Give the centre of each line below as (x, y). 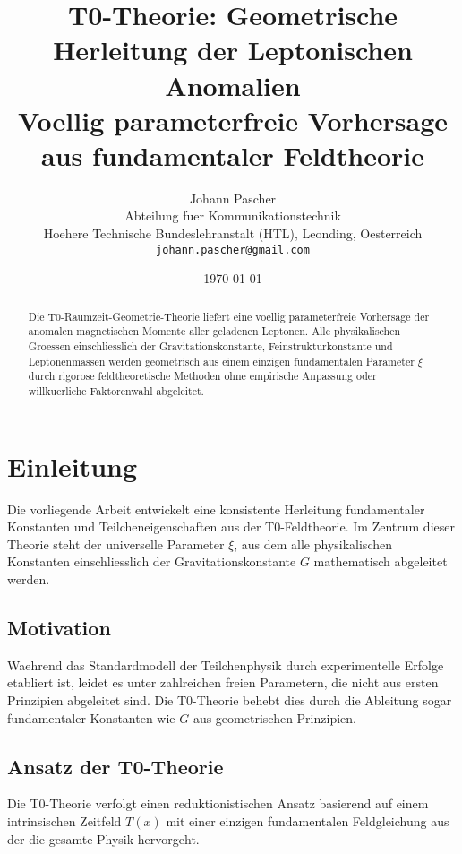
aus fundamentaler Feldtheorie (233, 155)
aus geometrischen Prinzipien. (274, 717)
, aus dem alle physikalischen (313, 543)
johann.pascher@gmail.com (233, 250)
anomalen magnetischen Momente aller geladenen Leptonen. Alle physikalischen (214, 331)
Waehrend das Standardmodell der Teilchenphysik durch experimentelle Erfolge (226, 664)
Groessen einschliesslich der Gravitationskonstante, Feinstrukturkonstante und (210, 346)
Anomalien (233, 85)
